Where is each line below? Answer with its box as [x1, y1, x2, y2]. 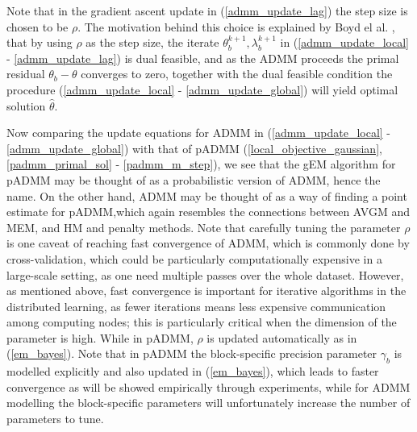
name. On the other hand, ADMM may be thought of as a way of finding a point [6, 187, 407, 204]
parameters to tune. [6, 410, 104, 427]
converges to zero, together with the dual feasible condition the [81, 65, 393, 82]
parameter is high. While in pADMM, [6, 329, 194, 346]
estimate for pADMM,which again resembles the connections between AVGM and [6, 203, 410, 220]
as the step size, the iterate [85, 34, 219, 51]
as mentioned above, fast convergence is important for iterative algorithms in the [6, 282, 407, 299]
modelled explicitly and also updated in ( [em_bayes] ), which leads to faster [6, 363, 379, 380]
